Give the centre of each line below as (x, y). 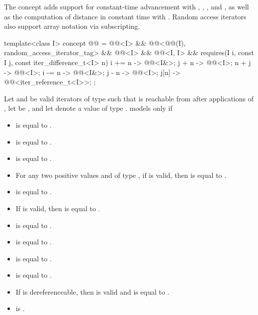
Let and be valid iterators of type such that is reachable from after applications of (129, 98)
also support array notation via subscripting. (72, 26)
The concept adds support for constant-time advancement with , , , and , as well (127, 6)
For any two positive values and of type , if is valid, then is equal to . (121, 175)
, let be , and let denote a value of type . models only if (88, 108)
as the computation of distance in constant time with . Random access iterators (125, 16)
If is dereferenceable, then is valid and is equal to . (92, 291)
